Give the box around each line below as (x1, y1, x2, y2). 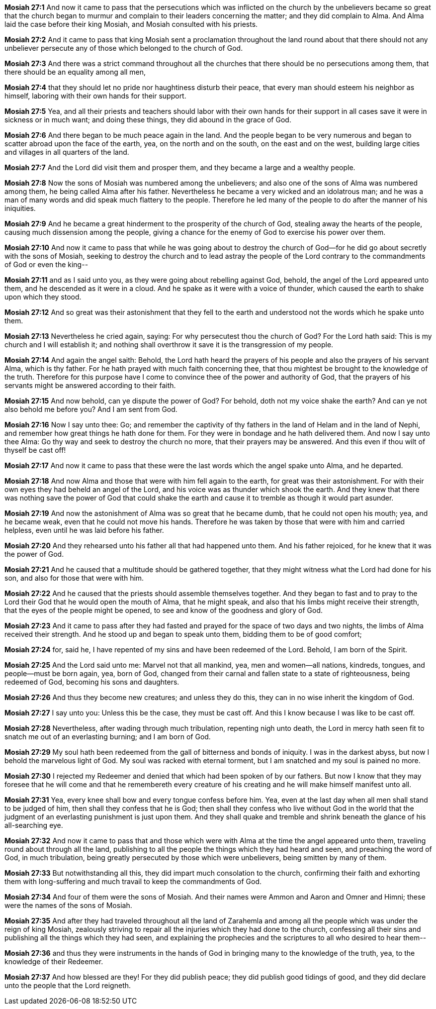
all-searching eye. (4, 821, 63, 829)
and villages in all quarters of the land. (4, 148, 129, 156)
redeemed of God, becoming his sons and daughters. (4, 678, 179, 686)
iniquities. (4, 204, 36, 212)
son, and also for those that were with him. (4, 574, 144, 582)
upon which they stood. (4, 293, 82, 301)
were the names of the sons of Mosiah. (4, 901, 132, 909)
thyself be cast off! (4, 446, 66, 454)
